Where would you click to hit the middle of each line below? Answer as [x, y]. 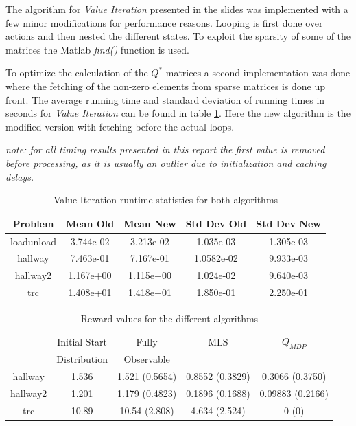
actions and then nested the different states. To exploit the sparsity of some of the [178, 36]
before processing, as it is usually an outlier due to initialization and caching [166, 162]
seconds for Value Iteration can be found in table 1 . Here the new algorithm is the [178, 113]
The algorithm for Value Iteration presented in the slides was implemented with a [177, 9]
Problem [33, 223]
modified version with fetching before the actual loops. [120, 126]
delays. [20, 176]
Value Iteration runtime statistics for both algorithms [166, 200]
